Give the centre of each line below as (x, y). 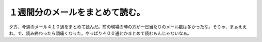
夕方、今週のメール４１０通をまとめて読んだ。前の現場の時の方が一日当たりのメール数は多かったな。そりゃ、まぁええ (128, 27)
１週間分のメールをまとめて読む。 (77, 12)
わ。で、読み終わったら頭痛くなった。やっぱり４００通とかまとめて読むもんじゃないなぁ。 (100, 33)
